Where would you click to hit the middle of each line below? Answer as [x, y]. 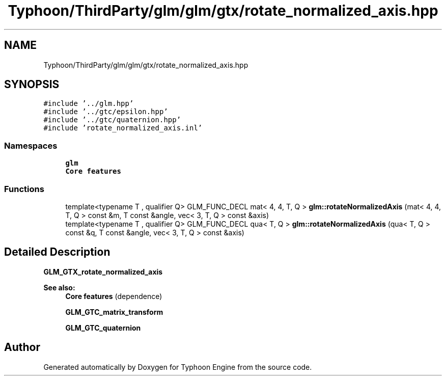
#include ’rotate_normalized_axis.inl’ [123, 128]
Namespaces [31, 145]
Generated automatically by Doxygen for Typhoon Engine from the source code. [178, 367]
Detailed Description [57, 252]
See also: [59, 287]
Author [22, 347]
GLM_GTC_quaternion [103, 328]
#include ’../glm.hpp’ [89, 104]
